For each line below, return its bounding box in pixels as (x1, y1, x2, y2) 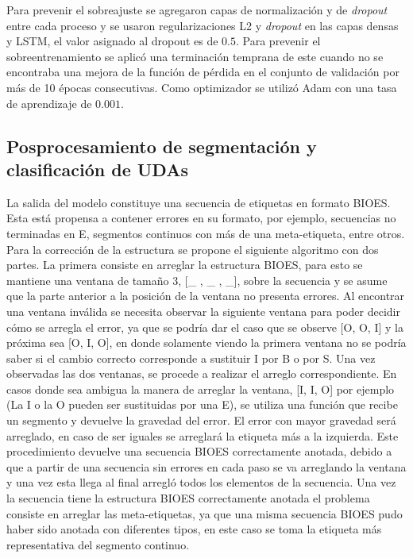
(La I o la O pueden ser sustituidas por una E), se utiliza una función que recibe (6, 396, 398, 413)
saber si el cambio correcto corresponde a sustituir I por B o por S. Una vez (6, 349, 376, 366)
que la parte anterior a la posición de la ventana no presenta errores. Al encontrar (6, 287, 405, 304)
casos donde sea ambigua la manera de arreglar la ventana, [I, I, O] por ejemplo (6, 380, 395, 397)
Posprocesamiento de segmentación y (6, 133, 317, 158)
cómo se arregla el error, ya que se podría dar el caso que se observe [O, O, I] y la (6, 318, 403, 335)
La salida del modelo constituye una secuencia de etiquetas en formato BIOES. (6, 194, 391, 210)
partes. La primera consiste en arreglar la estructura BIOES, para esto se (6, 256, 363, 273)
